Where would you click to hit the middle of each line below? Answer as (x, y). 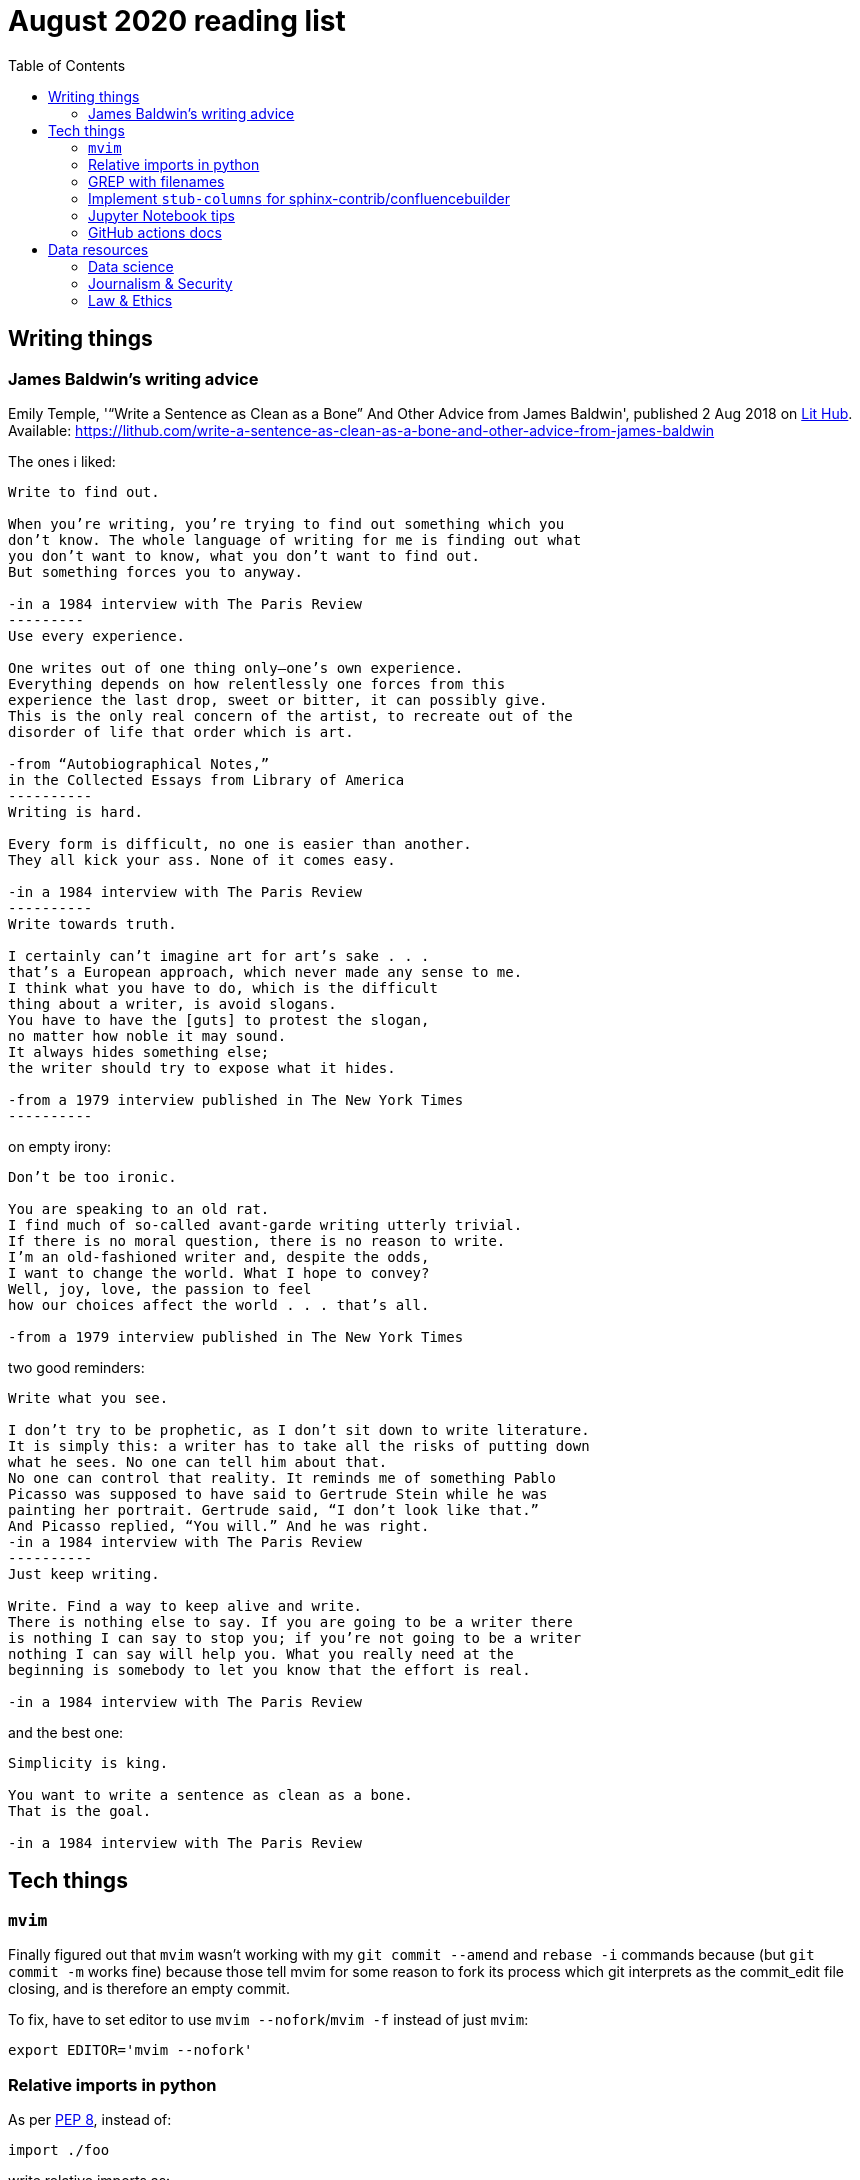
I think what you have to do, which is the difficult (223, 987)
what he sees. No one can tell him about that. (198, 1461)
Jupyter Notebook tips (161, 215)
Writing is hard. (75, 811)
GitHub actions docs (155, 232)
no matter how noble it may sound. (147, 1035)
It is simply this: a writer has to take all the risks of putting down (299, 1445)
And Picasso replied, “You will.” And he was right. (219, 1525)
